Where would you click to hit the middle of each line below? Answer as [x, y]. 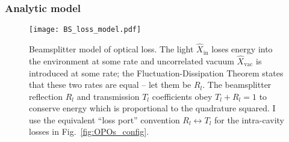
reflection [46, 96]
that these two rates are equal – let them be [110, 85]
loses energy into [242, 49]
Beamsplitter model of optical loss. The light [111, 49]
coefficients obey [182, 96]
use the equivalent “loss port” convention [104, 119]
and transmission [108, 96]
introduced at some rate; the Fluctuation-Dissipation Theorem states [156, 73]
